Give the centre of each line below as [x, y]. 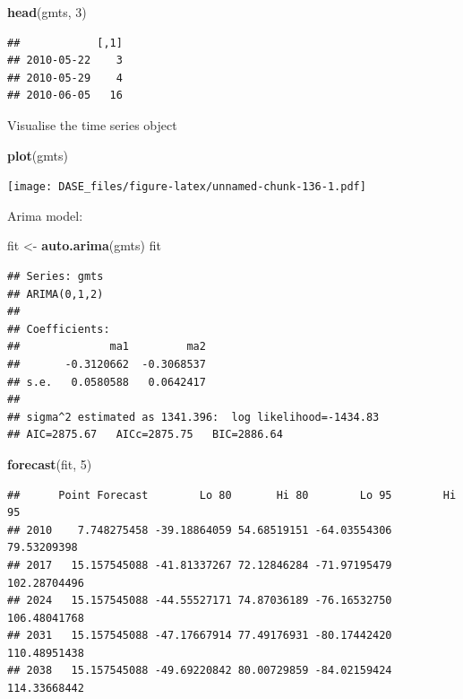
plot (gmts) [38, 155]
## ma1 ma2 [107, 347]
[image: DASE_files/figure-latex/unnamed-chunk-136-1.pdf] [187, 187]
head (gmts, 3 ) [47, 12]
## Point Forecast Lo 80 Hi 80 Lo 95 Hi [232, 495]
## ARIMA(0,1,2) [56, 294]
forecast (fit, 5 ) [50, 463]
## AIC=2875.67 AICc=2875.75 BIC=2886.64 [145, 435]
